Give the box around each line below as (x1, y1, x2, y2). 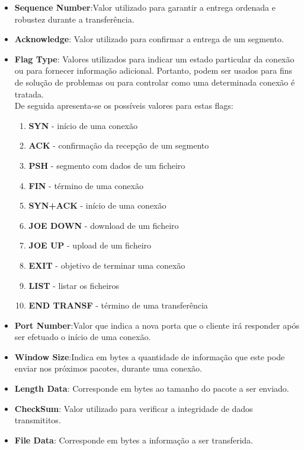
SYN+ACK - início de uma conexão (28, 199, 167, 212)
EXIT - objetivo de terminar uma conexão (28, 259, 185, 271)
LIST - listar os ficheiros (28, 279, 120, 291)
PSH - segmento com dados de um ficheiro (28, 159, 185, 171)
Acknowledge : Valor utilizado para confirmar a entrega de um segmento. (14, 33, 284, 45)
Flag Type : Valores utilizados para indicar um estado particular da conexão (14, 52, 295, 65)
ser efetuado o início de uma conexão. (14, 331, 151, 343)
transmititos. (14, 414, 61, 426)
